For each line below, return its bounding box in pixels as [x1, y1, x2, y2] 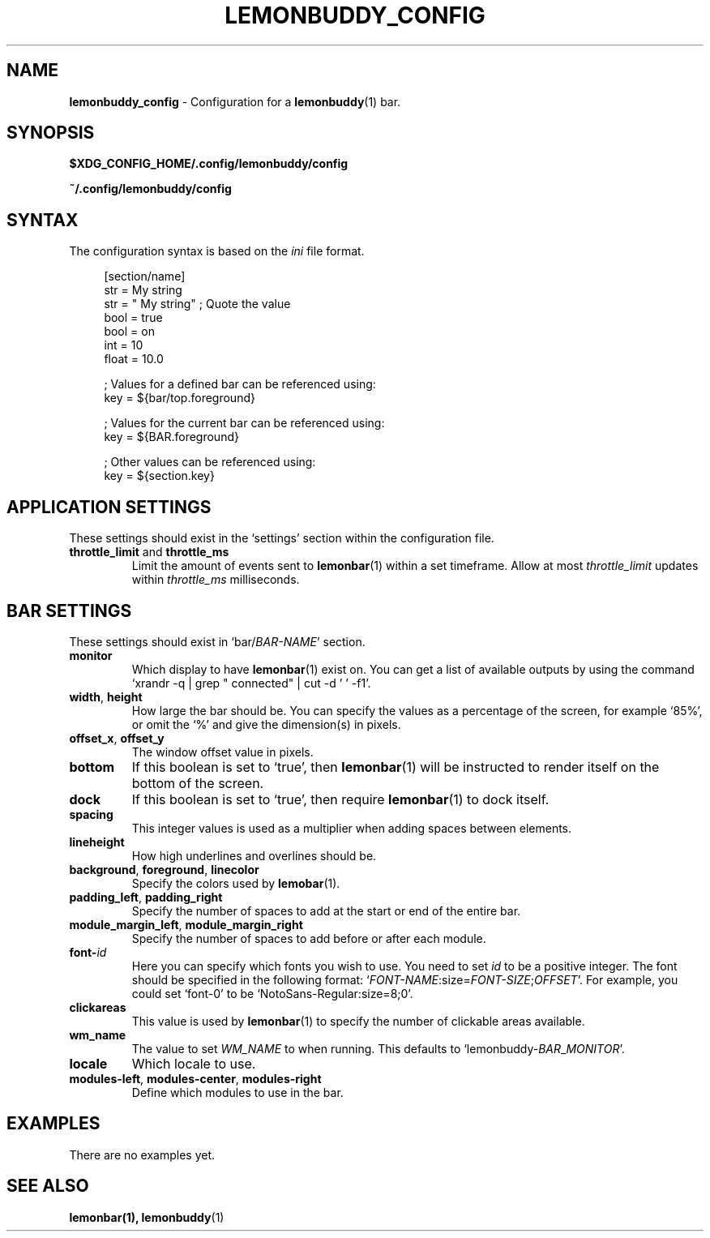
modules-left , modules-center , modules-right [69, 1071, 322, 1086]
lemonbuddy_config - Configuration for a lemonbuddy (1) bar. [69, 94, 401, 109]
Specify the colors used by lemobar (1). [131, 876, 340, 890]
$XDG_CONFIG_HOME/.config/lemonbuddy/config [69, 156, 349, 171]
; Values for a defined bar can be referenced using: [104, 377, 376, 392]
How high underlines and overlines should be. [131, 848, 377, 863]
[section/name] [104, 269, 186, 284]
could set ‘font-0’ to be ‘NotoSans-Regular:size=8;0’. [131, 986, 413, 1000]
